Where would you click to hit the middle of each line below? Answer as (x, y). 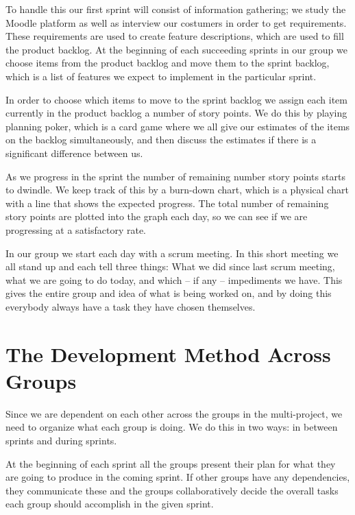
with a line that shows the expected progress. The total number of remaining (167, 203)
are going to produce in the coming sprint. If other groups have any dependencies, (178, 477)
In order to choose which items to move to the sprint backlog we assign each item (176, 99)
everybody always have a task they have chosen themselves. (131, 306)
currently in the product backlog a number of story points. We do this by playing (176, 113)
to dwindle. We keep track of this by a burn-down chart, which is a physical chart (177, 190)
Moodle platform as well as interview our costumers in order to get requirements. (176, 22)
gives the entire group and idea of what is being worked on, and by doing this (169, 293)
